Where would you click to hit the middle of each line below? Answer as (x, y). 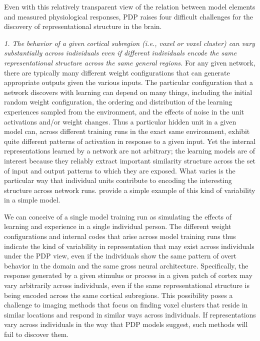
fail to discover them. (36, 334)
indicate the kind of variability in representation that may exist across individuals (129, 246)
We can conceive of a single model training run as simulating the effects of (118, 216)
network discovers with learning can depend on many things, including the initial (128, 92)
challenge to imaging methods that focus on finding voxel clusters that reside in (126, 305)
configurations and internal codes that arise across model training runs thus (120, 236)
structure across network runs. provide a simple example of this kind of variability (130, 190)
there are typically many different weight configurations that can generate (117, 72)
